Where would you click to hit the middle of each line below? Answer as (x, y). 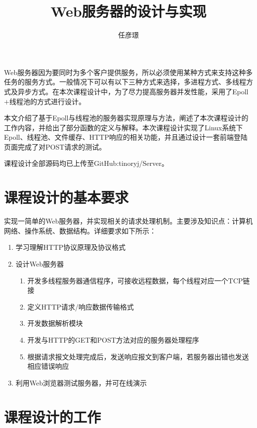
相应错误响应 (48, 366)
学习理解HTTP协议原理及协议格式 (71, 247)
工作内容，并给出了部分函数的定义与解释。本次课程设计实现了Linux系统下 (124, 127)
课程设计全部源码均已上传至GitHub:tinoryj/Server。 (86, 163)
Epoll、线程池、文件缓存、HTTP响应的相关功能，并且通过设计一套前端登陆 (126, 137)
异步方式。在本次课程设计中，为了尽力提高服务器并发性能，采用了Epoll (133, 91)
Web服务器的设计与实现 (128, 11)
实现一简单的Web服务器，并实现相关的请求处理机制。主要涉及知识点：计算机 (128, 221)
